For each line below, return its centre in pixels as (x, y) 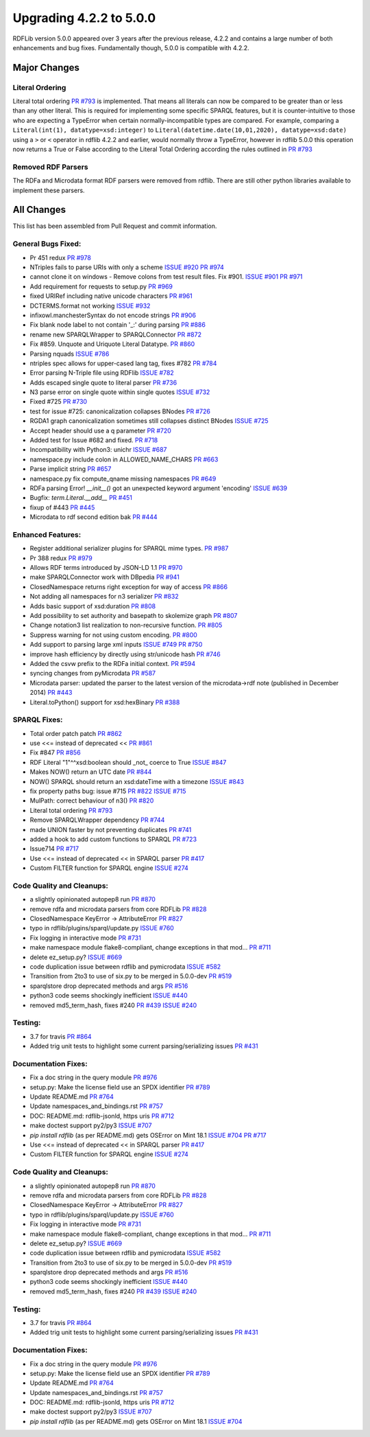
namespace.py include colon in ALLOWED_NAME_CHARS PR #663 (124, 459)
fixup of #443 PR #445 (62, 507)
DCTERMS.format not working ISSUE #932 (90, 306)
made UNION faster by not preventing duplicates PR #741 (111, 829)
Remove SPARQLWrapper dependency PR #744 (97, 820)
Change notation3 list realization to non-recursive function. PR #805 (126, 625)
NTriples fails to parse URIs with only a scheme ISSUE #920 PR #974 (127, 267)
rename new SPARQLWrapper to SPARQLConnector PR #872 (116, 334)
